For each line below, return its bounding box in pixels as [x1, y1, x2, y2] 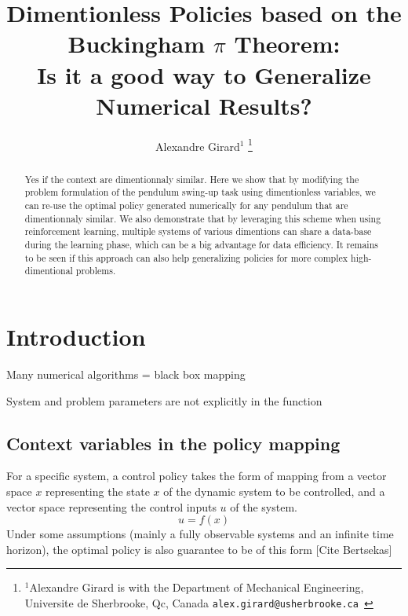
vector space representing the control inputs [6, 498, 217, 515]
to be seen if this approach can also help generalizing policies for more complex [24, 251, 348, 264]
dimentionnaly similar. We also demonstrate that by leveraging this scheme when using [24, 211, 381, 225]
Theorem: [234, 27, 341, 60]
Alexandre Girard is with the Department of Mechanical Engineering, [29, 579, 364, 596]
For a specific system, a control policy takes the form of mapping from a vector [6, 467, 387, 484]
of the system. [230, 498, 297, 515]
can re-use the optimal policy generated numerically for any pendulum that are [24, 199, 348, 212]
